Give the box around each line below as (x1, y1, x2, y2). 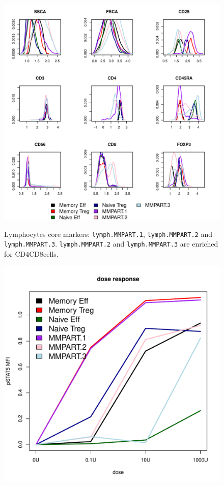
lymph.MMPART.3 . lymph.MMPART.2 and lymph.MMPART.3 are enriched (4, 238, 218, 249)
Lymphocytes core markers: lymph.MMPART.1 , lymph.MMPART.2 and (4, 228, 212, 239)
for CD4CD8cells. (4, 248, 59, 259)
